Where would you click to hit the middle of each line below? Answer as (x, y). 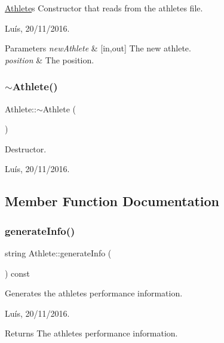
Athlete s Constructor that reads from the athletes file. (104, 8)
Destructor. (26, 148)
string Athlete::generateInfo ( (58, 252)
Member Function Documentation (112, 201)
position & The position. (50, 59)
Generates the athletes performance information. (94, 293)
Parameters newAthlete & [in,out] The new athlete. (98, 48)
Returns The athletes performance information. (91, 333)
